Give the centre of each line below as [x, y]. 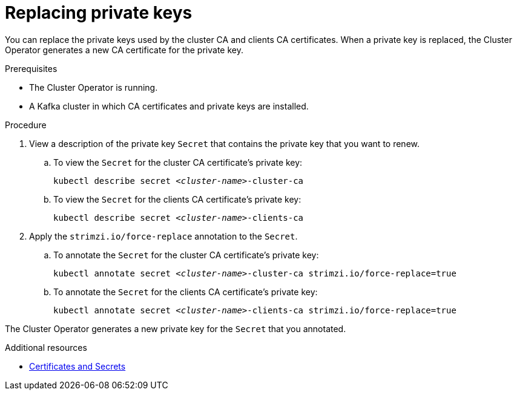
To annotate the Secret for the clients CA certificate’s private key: [186, 292]
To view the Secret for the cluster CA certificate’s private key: [178, 162]
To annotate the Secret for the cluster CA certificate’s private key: [186, 255]
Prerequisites [31, 68]
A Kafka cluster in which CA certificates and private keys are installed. [169, 106]
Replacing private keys [99, 13]
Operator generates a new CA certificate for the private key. [124, 50]
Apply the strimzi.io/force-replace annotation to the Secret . [163, 236]
